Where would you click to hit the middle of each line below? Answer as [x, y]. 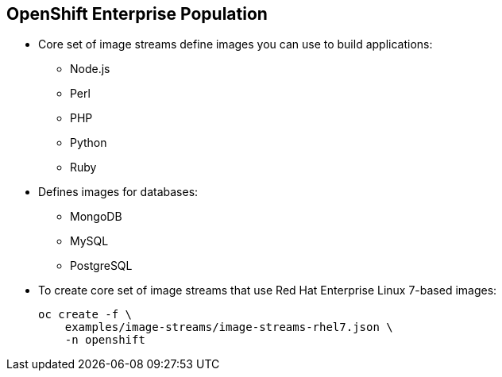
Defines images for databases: [118, 192]
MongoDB [96, 217]
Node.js [90, 69]
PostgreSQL [101, 266]
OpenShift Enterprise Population [137, 14]
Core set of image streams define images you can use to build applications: [236, 44]
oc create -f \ [85, 315]
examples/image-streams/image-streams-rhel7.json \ [229, 327]
